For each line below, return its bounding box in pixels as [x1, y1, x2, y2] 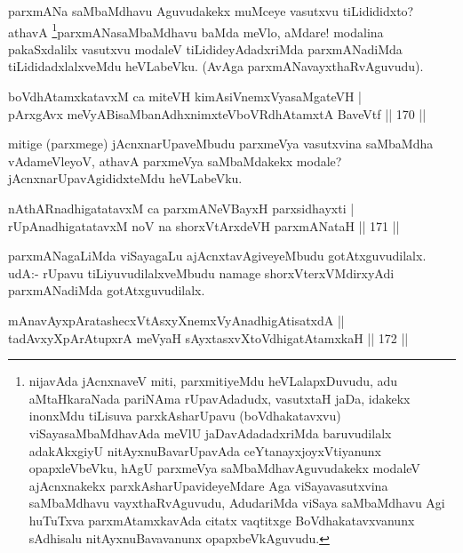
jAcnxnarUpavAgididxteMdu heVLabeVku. [8, 169, 243, 188]
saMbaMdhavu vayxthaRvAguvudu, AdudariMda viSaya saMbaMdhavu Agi [28, 493, 445, 512]
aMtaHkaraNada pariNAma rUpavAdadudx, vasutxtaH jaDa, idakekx [28, 389, 411, 407]
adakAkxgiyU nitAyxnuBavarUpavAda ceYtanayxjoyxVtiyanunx [28, 441, 381, 460]
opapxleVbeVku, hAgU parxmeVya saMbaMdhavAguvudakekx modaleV [28, 459, 420, 477]
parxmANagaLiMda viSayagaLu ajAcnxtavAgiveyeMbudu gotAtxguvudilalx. [8, 246, 427, 265]
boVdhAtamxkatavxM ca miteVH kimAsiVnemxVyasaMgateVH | [8, 87, 363, 106]
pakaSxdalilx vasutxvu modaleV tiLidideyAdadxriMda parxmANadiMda [8, 39, 403, 58]
